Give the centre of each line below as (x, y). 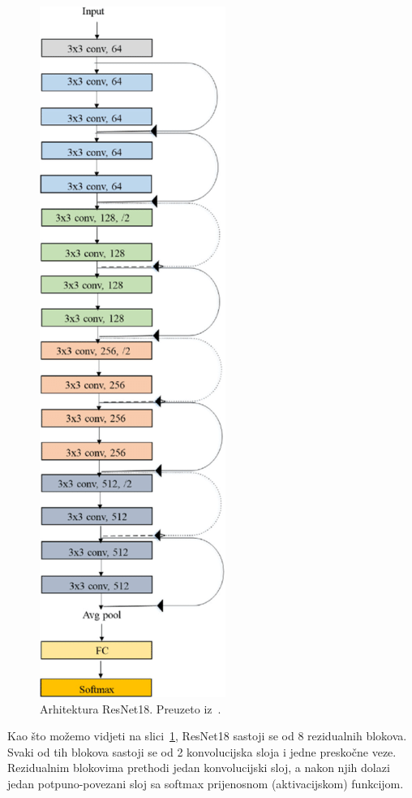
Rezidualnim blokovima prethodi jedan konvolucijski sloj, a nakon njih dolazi (199, 768)
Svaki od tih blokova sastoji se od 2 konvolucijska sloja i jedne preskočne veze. (202, 751)
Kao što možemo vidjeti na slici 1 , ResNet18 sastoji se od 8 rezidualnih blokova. (207, 736)
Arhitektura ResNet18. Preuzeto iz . (131, 708)
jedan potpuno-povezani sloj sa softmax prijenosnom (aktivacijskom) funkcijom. (206, 783)
